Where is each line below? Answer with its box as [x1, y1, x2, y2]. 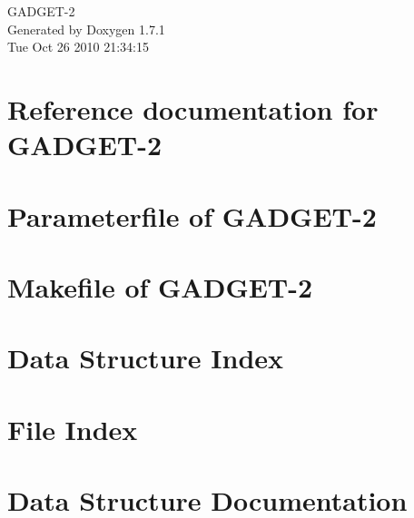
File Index [7, 410, 138, 447]
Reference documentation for [7, 90, 379, 127]
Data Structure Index [7, 339, 284, 376]
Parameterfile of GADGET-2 [7, 197, 377, 234]
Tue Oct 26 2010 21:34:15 [7, 37, 149, 56]
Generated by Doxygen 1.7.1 [7, 19, 165, 38]
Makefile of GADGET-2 [7, 268, 313, 305]
